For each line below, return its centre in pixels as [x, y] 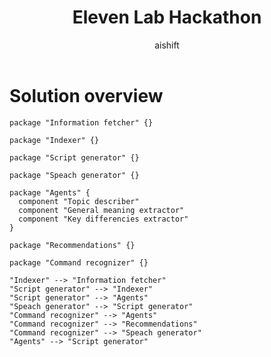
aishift [167, 45]
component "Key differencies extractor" [103, 219]
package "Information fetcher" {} [81, 122]
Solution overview [86, 95]
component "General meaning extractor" [101, 210]
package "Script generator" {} [74, 157]
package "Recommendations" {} [72, 245]
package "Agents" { [50, 192]
